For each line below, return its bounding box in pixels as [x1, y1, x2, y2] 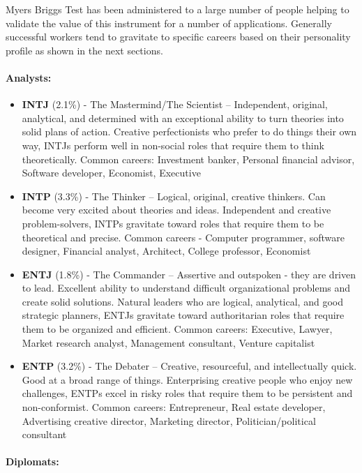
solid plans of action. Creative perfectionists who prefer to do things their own [22, 124, 357, 139]
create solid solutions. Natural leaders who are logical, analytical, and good [22, 294, 343, 308]
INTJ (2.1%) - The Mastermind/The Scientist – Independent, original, [22, 97, 328, 112]
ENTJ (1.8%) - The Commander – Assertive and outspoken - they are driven [22, 266, 356, 281]
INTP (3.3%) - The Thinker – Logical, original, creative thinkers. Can [22, 188, 326, 203]
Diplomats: [6, 454, 59, 469]
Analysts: [6, 70, 52, 84]
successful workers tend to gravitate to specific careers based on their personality [6, 29, 351, 44]
